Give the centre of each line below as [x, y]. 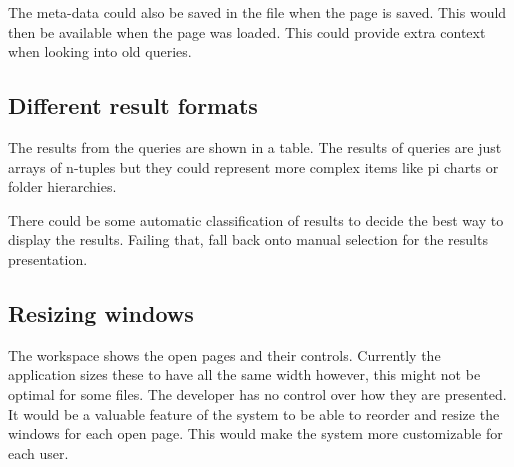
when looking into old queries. [100, 51]
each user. [38, 452]
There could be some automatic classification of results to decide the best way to [256, 219]
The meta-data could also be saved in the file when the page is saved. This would [257, 12]
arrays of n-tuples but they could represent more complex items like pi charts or [253, 166]
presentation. [48, 258]
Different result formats [133, 105]
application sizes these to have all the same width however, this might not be [244, 374]
